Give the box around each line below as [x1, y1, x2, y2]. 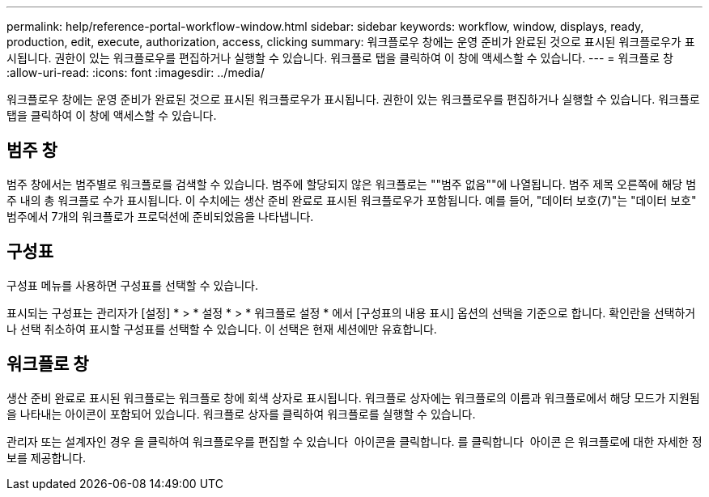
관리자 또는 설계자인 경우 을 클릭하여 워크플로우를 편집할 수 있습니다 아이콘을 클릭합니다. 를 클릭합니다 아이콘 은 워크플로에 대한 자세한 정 [6, 434, 703, 448]
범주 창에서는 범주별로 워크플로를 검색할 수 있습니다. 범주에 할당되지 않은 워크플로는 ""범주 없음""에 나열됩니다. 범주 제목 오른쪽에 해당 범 [6, 176, 697, 191]
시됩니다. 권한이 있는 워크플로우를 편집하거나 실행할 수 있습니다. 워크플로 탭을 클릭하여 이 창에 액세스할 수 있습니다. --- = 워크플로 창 [6, 51, 673, 65]
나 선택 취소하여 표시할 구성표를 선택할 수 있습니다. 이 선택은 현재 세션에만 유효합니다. [6, 321, 437, 336]
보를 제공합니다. [6, 450, 87, 465]
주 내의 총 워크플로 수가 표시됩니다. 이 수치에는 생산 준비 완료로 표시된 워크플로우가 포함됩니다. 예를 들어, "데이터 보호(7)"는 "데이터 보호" [6, 193, 697, 207]
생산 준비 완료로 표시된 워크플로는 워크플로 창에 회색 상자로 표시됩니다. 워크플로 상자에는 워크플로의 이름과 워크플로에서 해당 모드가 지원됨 [6, 390, 700, 405]
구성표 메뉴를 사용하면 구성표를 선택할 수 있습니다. [6, 278, 259, 292]
